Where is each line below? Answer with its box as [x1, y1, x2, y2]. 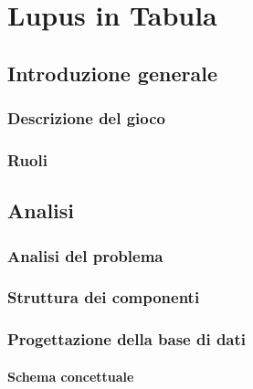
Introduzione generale [7, 58, 217, 87]
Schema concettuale [7, 366, 134, 385]
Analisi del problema [7, 244, 163, 267]
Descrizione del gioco [7, 107, 166, 130]
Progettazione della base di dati [7, 328, 247, 351]
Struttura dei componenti [7, 286, 200, 309]
